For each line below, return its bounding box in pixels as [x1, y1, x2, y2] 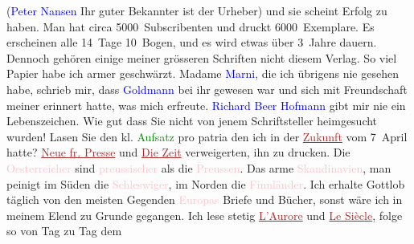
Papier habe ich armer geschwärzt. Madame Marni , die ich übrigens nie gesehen [6, 65, 399, 82]
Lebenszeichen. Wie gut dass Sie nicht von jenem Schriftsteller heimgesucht [6, 112, 378, 129]
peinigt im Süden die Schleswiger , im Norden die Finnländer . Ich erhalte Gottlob [6, 175, 405, 192]
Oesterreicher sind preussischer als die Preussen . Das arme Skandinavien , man [6, 159, 391, 176]
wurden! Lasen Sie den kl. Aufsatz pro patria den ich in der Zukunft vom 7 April [6, 128, 408, 144]
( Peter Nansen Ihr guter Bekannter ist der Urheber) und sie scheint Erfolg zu [6, 2, 387, 18]
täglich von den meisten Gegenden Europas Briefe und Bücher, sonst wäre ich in [6, 191, 403, 208]
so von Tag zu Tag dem [6, 222, 122, 239]
